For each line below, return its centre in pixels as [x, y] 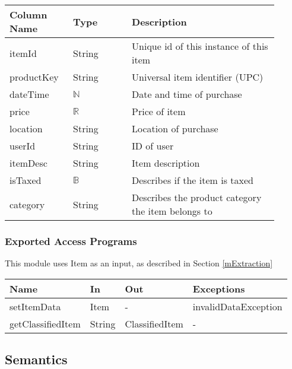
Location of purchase [175, 128]
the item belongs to [172, 211]
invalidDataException [237, 306]
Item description [166, 163]
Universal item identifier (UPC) [198, 77]
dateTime [29, 94]
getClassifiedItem [45, 323]
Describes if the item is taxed [193, 180]
